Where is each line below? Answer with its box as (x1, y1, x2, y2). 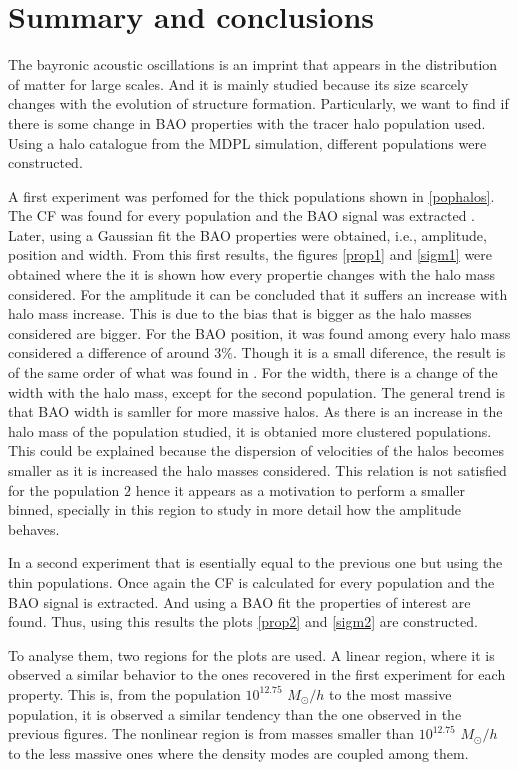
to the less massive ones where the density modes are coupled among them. (8, 742, 469, 763)
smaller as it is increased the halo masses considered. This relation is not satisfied (8, 460, 507, 480)
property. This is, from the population (8, 683, 241, 704)
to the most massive (329, 683, 452, 704)
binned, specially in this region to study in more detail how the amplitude (8, 499, 462, 520)
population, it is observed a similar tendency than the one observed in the (8, 703, 462, 724)
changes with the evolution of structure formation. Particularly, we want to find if (8, 93, 509, 114)
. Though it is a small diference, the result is (232, 342, 506, 363)
